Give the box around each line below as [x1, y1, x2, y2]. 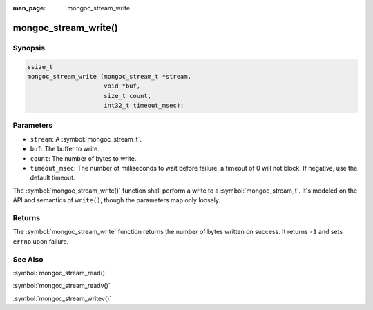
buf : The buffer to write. [30, 145, 99, 153]
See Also [12, 254, 44, 264]
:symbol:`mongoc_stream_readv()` [12, 282, 111, 290]
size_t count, [104, 92, 152, 99]
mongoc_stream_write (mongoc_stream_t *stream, [27, 72, 191, 80]
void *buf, [104, 82, 141, 90]
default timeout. [30, 173, 75, 182]
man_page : [12, 4, 46, 12]
